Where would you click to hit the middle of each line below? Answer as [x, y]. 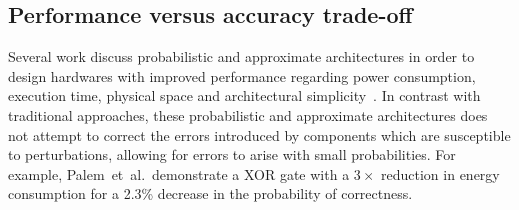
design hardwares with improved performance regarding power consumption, [242, 75]
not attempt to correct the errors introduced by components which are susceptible [259, 134]
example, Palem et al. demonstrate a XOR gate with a [179, 173]
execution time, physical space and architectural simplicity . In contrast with [244, 95]
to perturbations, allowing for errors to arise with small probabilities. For [232, 154]
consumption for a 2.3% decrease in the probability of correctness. [210, 193]
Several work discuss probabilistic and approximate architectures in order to [241, 56]
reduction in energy [440, 173]
